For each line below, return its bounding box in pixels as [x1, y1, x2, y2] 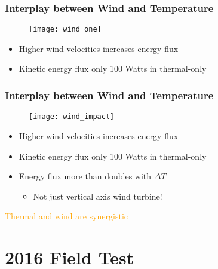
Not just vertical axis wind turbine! [33, 189, 162, 202]
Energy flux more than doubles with [19, 170, 152, 182]
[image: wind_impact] [29, 112, 115, 121]
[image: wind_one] [29, 25, 102, 34]
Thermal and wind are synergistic [5, 210, 128, 222]
